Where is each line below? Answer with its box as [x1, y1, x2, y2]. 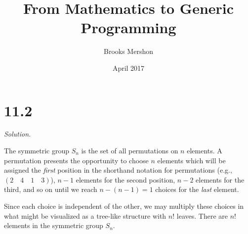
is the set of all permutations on [81, 145, 178, 156]
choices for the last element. [155, 184, 239, 194]
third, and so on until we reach [4, 184, 97, 194]
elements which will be [157, 155, 226, 165]
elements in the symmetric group [4, 220, 103, 231]
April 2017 [112, 62, 145, 73]
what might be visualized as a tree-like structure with [4, 210, 166, 221]
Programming [81, 17, 176, 38]
